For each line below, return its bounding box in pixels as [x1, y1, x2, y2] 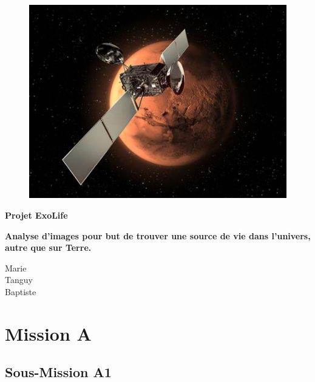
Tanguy [5, 273, 33, 286]
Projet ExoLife [5, 209, 68, 222]
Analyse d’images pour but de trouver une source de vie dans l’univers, [5, 229, 311, 242]
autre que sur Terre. [5, 241, 92, 254]
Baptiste [5, 285, 36, 298]
